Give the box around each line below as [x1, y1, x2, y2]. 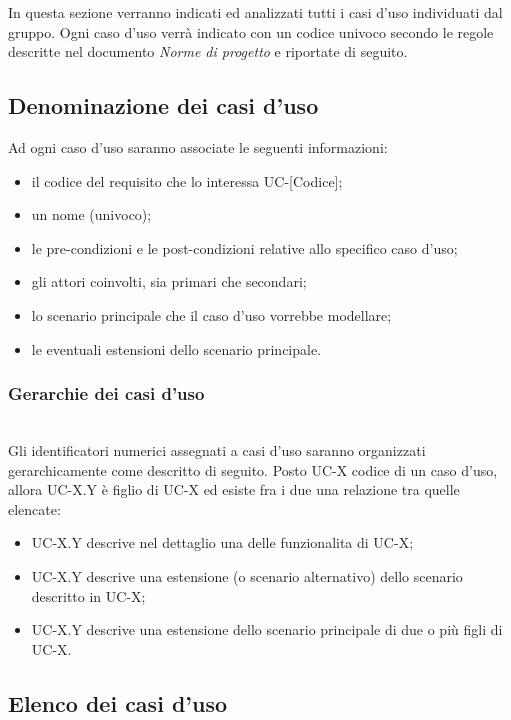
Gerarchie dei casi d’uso [8, 381, 205, 406]
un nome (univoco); [31, 204, 152, 225]
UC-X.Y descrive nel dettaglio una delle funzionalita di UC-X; [31, 532, 414, 553]
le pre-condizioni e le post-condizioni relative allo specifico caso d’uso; [31, 237, 458, 258]
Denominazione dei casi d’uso [8, 90, 319, 121]
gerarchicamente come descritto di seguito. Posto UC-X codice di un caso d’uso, [8, 459, 498, 480]
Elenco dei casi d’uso [8, 687, 228, 718]
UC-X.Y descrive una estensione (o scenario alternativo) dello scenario [31, 565, 463, 586]
